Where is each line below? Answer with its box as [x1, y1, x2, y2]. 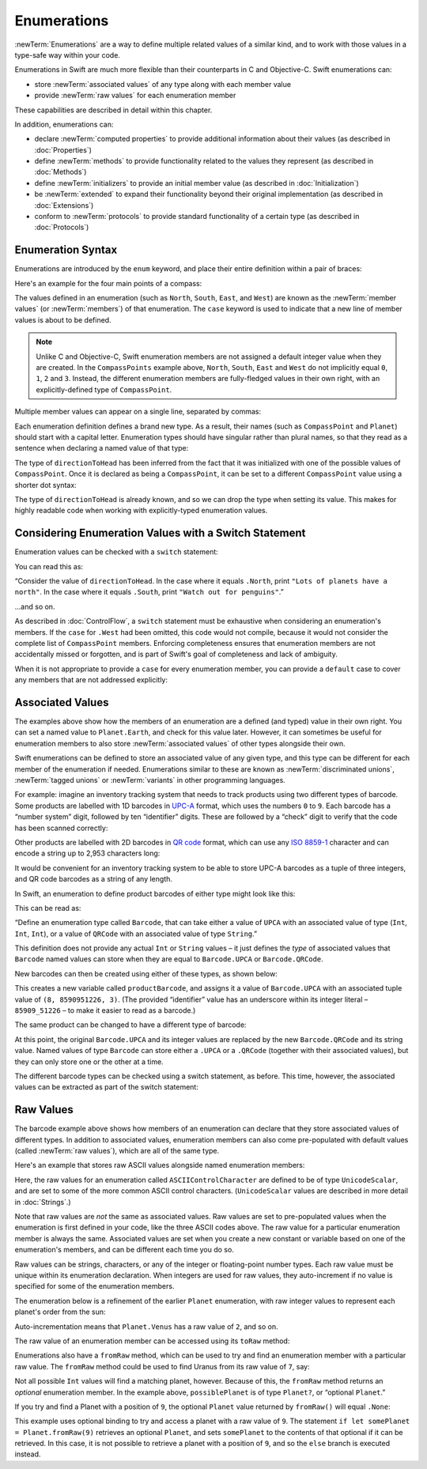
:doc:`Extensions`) [34, 200, 94, 210]
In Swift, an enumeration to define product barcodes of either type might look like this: [14, 889, 296, 898]
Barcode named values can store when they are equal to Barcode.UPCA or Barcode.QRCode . [14, 954, 323, 964]
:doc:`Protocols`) [34, 222, 89, 232]
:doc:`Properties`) [34, 145, 93, 154]
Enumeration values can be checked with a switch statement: [14, 547, 219, 557]
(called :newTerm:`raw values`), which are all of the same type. [14, 1146, 220, 1156]
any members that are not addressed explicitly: [14, 675, 168, 685]
